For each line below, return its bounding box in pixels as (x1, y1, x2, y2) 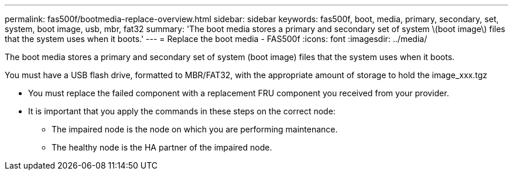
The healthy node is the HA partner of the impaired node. (52, 142, 272, 152)
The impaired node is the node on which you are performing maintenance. (52, 124, 338, 134)
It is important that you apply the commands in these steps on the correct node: (28, 106, 336, 116)
